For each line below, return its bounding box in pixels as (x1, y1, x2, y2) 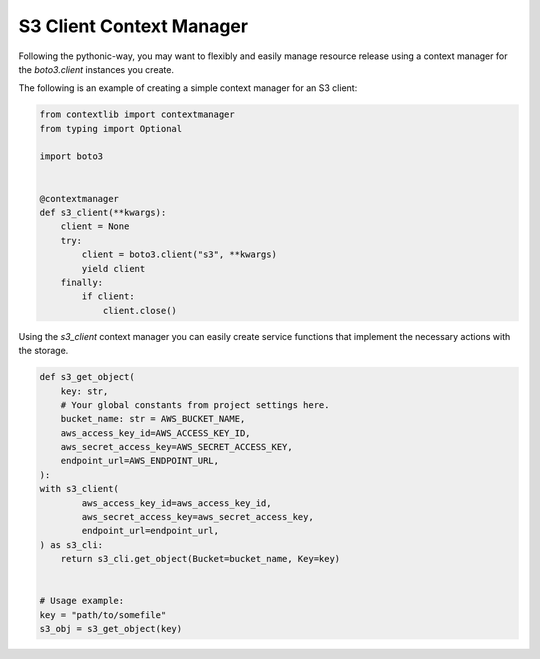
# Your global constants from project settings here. (60, 399, 330, 410)
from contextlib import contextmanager (39, 109, 235, 120)
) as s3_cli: (39, 539, 104, 550)
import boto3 (39, 151, 104, 162)
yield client (81, 263, 146, 274)
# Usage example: (39, 595, 125, 607)
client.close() (102, 305, 177, 316)
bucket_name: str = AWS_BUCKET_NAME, (60, 413, 246, 425)
